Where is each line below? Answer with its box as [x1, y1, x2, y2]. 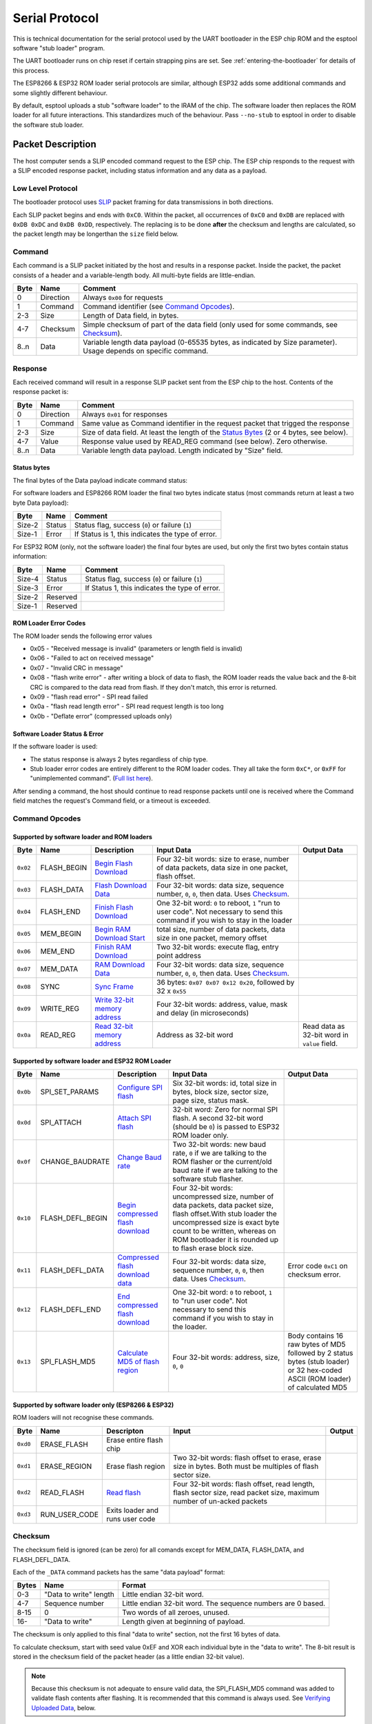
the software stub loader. [12, 121, 84, 129]
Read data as [302, 1021, 345, 1031]
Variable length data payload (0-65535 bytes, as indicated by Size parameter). [83, 338, 338, 348]
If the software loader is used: [12, 742, 98, 751]
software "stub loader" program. [12, 43, 105, 52]
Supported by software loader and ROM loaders [12, 832, 153, 841]
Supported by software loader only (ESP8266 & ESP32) [12, 1401, 174, 1409]
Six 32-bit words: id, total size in [172, 1079, 277, 1088]
